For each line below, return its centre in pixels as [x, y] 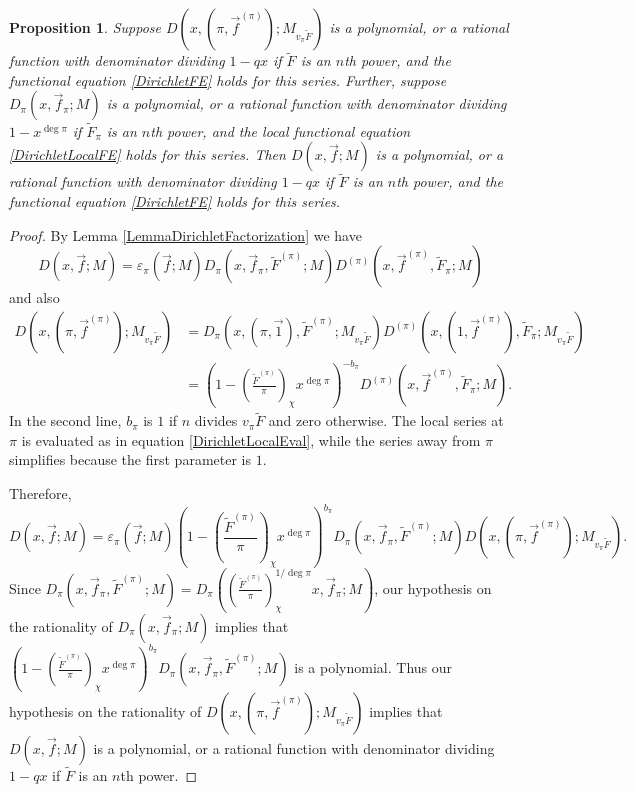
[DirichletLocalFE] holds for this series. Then [147, 154]
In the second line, [65, 420]
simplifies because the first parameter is [130, 459]
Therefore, [40, 493]
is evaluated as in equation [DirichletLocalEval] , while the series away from [251, 439]
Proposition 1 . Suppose [85, 27]
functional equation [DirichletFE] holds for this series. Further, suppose [228, 79]
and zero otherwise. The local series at [386, 420]
